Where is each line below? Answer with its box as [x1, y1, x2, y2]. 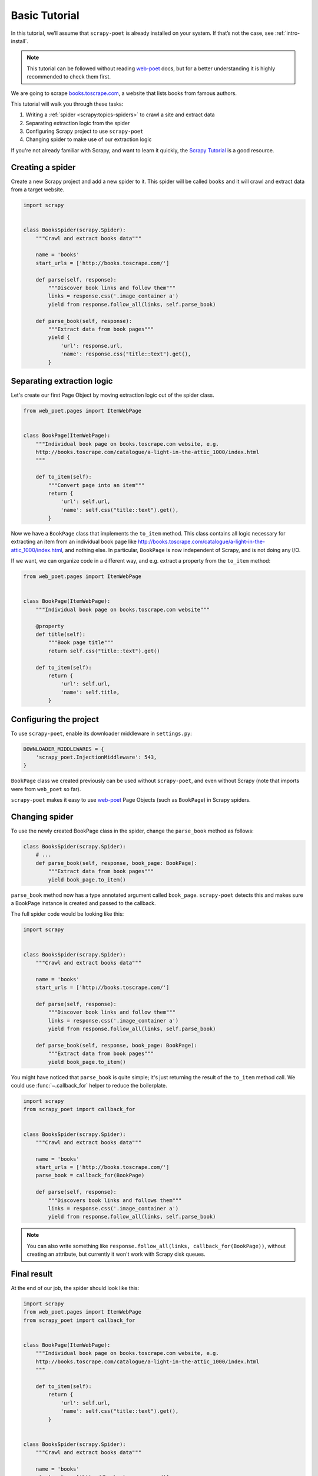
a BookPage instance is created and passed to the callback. [11, 899, 156, 906]
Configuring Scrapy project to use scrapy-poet [25, 128, 144, 135]
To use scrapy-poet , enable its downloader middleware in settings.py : [11, 730, 193, 737]
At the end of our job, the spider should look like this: [11, 1285, 140, 1292]
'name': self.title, [60, 688, 120, 695]
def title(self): [35, 631, 86, 638]
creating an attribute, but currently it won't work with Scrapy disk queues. [26, 1250, 206, 1258]
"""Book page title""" [48, 639, 114, 646]
